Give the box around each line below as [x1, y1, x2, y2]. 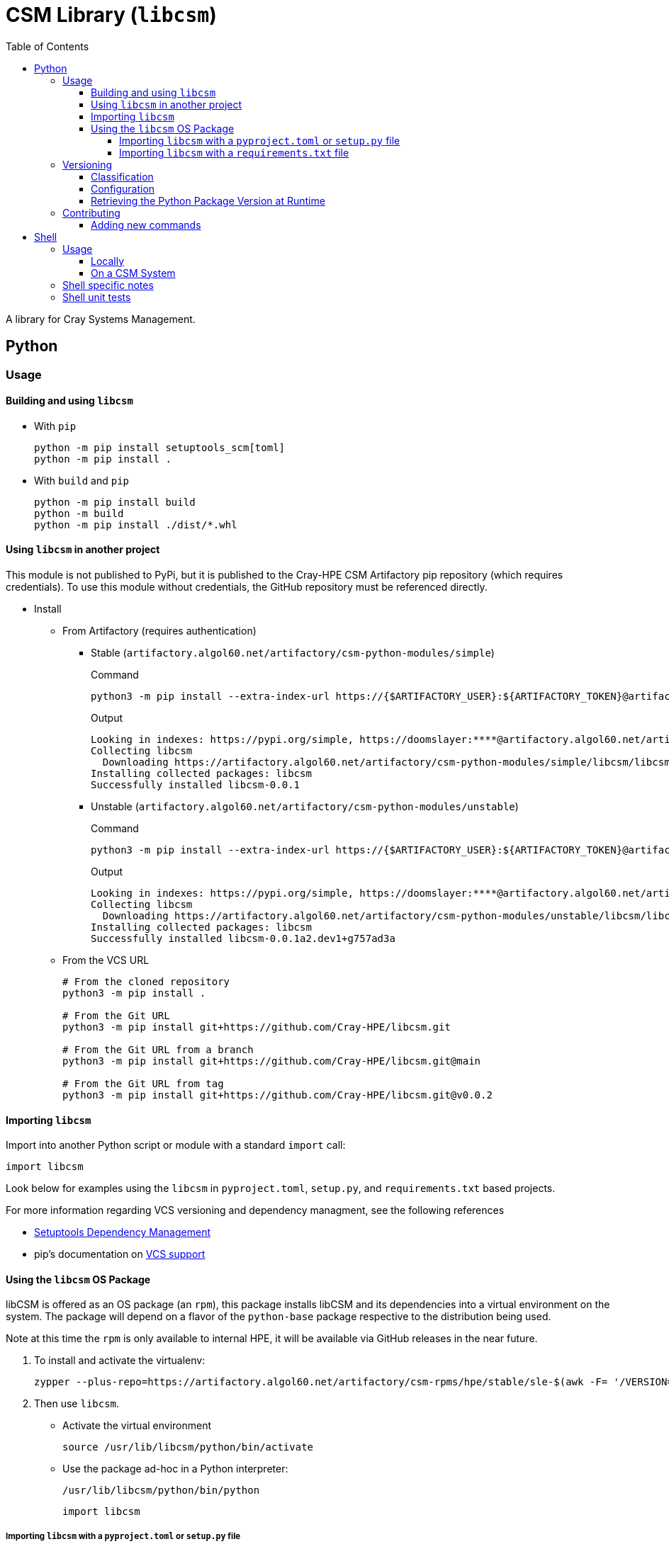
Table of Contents [6, 40, 89, 52]
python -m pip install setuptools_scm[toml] [34, 441, 286, 453]
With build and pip [34, 474, 130, 487]
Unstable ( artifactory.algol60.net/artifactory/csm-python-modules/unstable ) [91, 800, 519, 813]
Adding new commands [91, 218, 201, 231]
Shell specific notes [62, 278, 154, 291]
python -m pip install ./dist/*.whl [34, 518, 237, 530]
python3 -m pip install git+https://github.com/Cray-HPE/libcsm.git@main [62, 1055, 481, 1067]
